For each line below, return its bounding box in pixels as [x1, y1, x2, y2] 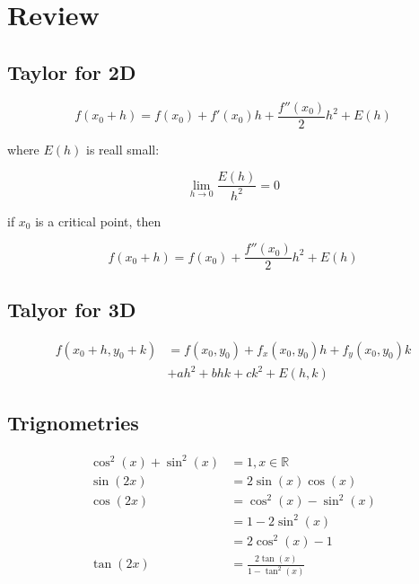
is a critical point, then [35, 211, 161, 230]
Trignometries [7, 409, 139, 437]
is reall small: [86, 139, 160, 158]
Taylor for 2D [7, 58, 136, 85]
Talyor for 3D [7, 295, 136, 323]
